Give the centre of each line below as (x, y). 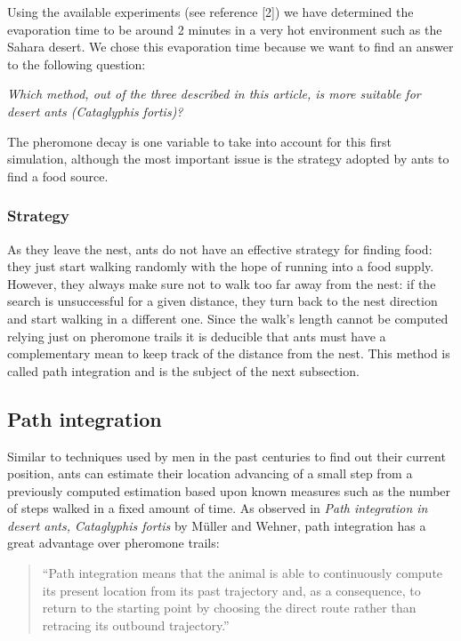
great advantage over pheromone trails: (113, 543)
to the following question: (77, 64)
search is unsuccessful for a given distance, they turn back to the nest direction (222, 301)
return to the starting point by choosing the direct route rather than (229, 608)
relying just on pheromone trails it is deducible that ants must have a (197, 336)
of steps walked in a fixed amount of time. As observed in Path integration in (218, 508)
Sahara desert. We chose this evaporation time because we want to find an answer (230, 47)
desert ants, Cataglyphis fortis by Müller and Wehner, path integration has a (217, 525)
